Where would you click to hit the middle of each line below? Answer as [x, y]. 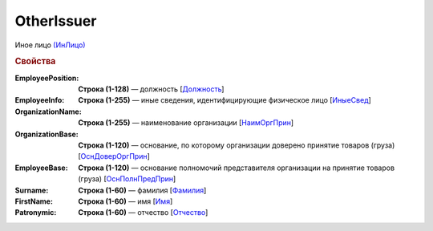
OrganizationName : [48, 111]
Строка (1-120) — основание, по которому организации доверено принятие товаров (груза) [237, 145]
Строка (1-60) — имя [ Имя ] [125, 201]
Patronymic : [36, 213]
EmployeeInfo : [40, 100]
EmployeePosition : [47, 78]
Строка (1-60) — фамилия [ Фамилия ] [142, 190]
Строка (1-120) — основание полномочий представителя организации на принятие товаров [237, 168]
